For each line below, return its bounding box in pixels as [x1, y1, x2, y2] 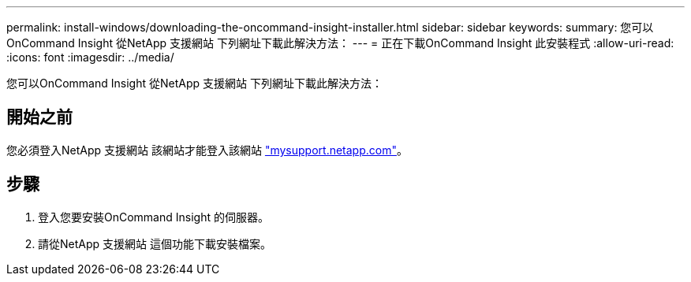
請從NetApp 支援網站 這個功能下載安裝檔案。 [38, 236, 271, 250]
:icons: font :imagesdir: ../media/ [6, 50, 174, 64]
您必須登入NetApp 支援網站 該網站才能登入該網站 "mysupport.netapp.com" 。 [6, 143, 408, 157]
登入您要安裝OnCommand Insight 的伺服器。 [38, 210, 269, 224]
